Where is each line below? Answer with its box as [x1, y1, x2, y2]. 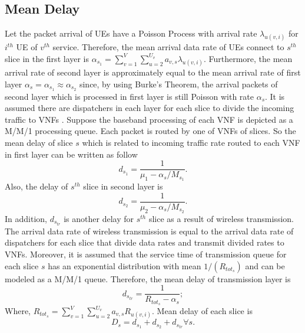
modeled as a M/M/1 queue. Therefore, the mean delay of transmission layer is [5, 272, 291, 285]
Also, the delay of [5, 180, 68, 192]
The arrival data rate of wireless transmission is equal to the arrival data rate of [5, 224, 294, 237]
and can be [245, 259, 285, 272]
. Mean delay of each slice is [152, 305, 253, 317]
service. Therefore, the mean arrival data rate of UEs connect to [52, 41, 284, 53]
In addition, [5, 212, 47, 224]
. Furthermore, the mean [203, 52, 293, 64]
